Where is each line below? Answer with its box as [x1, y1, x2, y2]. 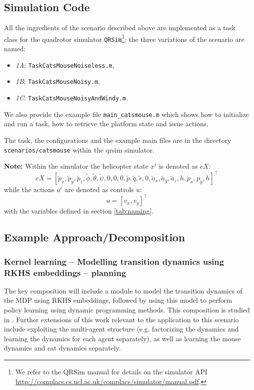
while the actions [4, 184, 55, 195]
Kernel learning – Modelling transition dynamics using [4, 255, 224, 267]
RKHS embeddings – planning [4, 266, 126, 278]
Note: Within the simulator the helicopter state [4, 161, 148, 171]
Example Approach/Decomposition [4, 230, 185, 245]
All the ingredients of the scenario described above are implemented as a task [4, 22, 236, 33]
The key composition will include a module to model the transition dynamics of [4, 285, 242, 295]
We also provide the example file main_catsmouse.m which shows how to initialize [4, 109, 249, 119]
